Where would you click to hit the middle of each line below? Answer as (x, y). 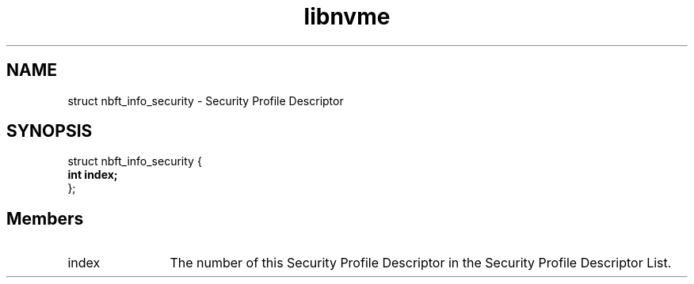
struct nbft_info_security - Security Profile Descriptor (206, 100)
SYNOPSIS (50, 131)
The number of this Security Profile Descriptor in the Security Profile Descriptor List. (421, 263)
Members (45, 218)
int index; (93, 175)
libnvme (347, 17)
